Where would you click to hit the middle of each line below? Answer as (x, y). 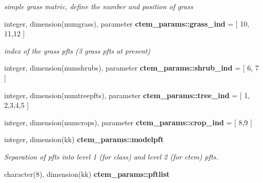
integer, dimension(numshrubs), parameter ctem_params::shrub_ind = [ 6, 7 (131, 68)
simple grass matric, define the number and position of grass (99, 6)
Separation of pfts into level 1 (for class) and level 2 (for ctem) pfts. (111, 156)
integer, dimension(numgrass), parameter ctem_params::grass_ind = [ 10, (127, 23)
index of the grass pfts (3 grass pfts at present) (77, 50)
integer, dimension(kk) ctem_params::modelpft (84, 139)
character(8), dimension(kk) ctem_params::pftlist (87, 174)
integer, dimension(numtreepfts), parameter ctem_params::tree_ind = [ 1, (127, 95)
